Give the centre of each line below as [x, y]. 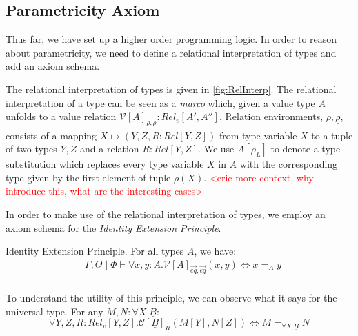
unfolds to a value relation [61, 116]
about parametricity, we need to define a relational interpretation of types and [171, 52]
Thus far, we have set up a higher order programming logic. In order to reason [171, 39]
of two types [31, 149]
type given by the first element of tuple [88, 177]
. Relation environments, [271, 116]
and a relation [110, 149]
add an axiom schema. [53, 66]
